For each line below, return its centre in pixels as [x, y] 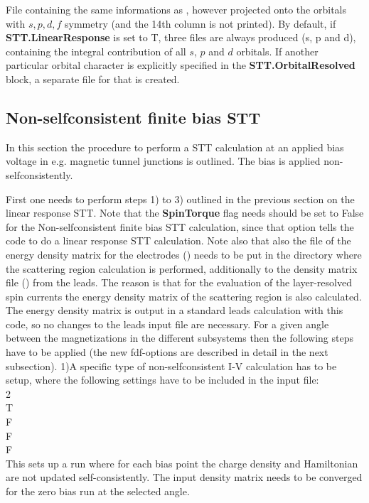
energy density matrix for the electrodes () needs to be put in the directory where [184, 254]
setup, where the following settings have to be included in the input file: [162, 380]
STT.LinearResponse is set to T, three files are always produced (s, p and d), [181, 37]
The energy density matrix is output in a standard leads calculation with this [175, 310]
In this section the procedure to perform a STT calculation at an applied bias [175, 147]
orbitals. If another [277, 51]
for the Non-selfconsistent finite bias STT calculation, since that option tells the [180, 226]
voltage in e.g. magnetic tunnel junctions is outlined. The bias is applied [163, 161]
